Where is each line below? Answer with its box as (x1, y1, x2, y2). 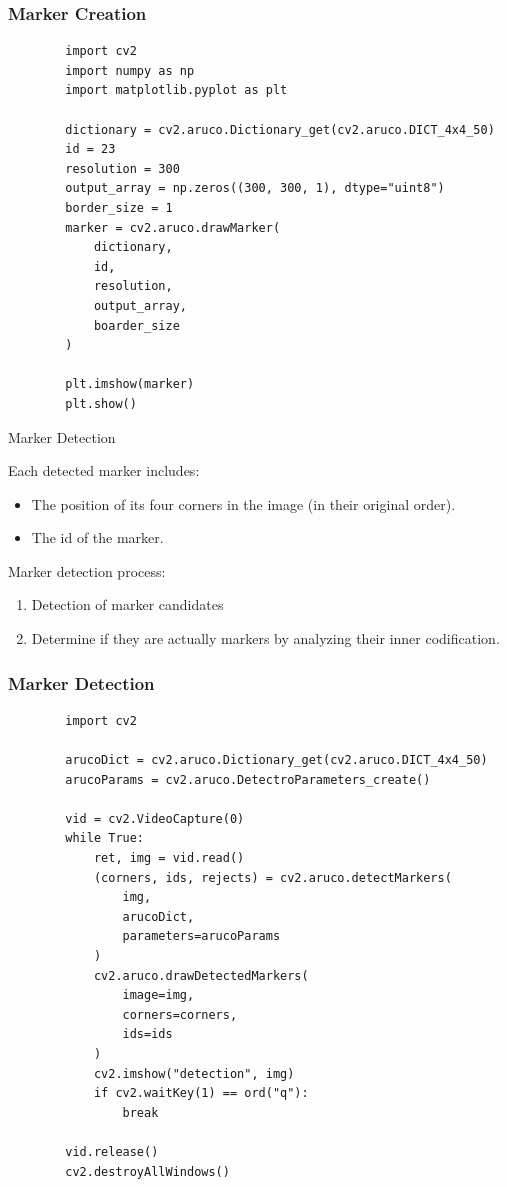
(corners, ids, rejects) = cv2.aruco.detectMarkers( (93, 870, 452, 885)
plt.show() (65, 396, 137, 411)
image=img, (122, 988, 195, 1003)
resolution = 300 (65, 161, 180, 176)
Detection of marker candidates (31, 594, 224, 615)
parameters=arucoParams (122, 929, 281, 944)
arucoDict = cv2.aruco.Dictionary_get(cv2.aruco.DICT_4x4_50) (65, 753, 488, 768)
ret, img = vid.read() (93, 851, 245, 866)
